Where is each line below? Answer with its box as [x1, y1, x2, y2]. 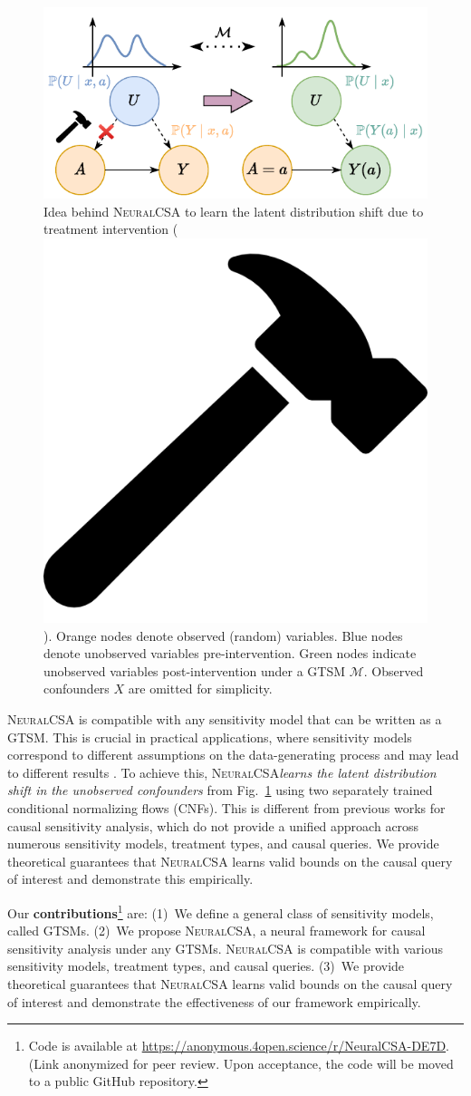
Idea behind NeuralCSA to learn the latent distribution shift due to [43, 201, 424, 220]
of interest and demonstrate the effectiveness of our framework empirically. [7, 992, 421, 1011]
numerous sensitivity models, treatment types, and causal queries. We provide [7, 834, 439, 853]
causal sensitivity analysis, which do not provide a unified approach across [7, 816, 419, 835]
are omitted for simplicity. [128, 679, 273, 698]
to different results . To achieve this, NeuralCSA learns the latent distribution [7, 762, 437, 781]
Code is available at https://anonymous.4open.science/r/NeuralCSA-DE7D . [28, 1036, 449, 1055]
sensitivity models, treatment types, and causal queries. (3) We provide [7, 956, 405, 975]
